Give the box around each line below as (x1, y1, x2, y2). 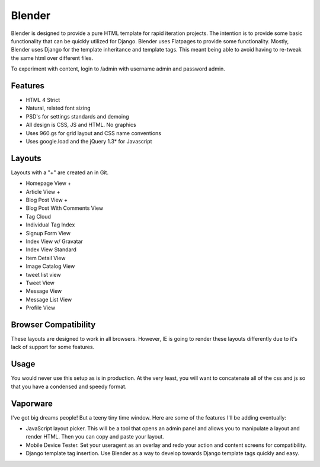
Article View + (25, 188, 60, 195)
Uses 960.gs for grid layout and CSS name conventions (25, 129, 161, 136)
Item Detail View (25, 254, 66, 261)
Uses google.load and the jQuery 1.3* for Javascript (25, 137, 152, 145)
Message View (25, 287, 62, 295)
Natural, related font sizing (25, 104, 91, 112)
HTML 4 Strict (25, 97, 60, 104)
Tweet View (25, 279, 55, 286)
